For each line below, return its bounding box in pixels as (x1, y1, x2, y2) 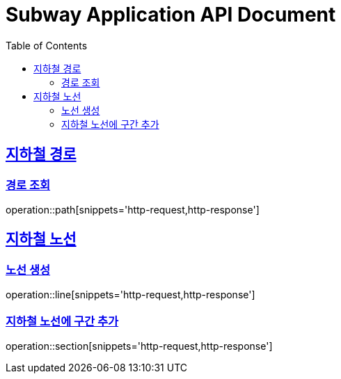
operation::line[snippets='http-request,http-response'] (6, 289, 255, 301)
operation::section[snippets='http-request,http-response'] (6, 339, 273, 352)
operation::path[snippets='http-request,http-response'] (6, 203, 260, 216)
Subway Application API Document (6, 3, 336, 26)
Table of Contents (6, 39, 88, 51)
